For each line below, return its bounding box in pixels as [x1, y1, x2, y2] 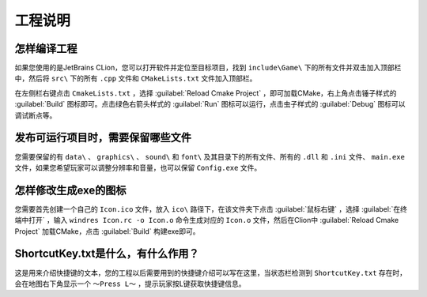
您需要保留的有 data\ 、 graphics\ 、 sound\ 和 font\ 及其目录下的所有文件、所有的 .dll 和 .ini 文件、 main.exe [14, 152, 405, 161]
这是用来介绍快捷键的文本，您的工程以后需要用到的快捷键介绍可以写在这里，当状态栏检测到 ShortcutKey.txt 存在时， [14, 268, 407, 277]
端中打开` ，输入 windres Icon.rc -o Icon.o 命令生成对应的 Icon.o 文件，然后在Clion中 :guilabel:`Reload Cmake [14, 216, 399, 225]
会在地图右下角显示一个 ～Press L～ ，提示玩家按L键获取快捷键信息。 [14, 279, 246, 288]
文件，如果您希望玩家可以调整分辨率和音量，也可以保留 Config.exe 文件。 [14, 163, 262, 172]
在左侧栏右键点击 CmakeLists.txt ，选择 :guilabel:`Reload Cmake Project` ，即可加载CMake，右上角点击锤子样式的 [14, 88, 397, 98]
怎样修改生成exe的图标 [14, 183, 127, 197]
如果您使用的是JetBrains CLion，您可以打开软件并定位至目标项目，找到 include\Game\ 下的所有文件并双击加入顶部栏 [14, 63, 402, 73]
